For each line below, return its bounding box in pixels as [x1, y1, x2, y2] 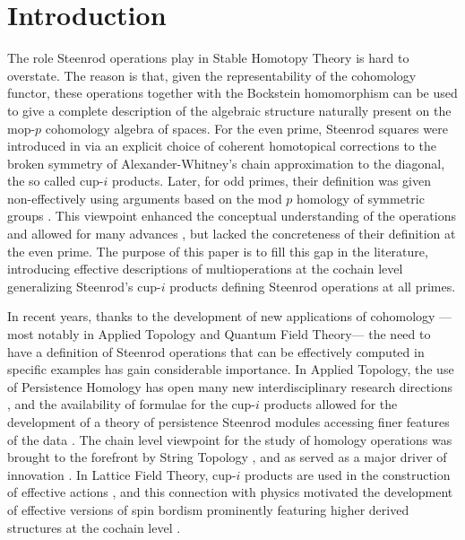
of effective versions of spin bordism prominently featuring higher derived [7, 500, 409, 518]
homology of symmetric [297, 188, 425, 207]
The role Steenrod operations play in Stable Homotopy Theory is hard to [7, 48, 409, 67]
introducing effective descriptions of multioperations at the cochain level [7, 259, 403, 278]
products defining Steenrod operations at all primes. [169, 276, 456, 295]
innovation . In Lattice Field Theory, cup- [7, 465, 237, 483]
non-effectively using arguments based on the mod [7, 188, 282, 207]
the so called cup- [7, 171, 104, 190]
